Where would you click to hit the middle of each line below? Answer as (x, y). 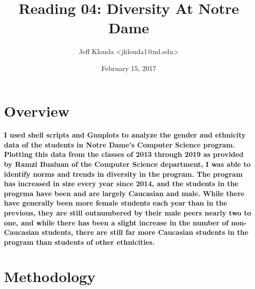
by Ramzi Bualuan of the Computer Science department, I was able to (127, 164)
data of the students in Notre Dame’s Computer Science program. (120, 144)
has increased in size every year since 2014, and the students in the (121, 183)
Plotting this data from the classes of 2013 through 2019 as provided (124, 154)
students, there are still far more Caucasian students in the (145, 232)
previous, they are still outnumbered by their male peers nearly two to (128, 213)
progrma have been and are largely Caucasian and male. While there (124, 193)
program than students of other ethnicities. (79, 242)
